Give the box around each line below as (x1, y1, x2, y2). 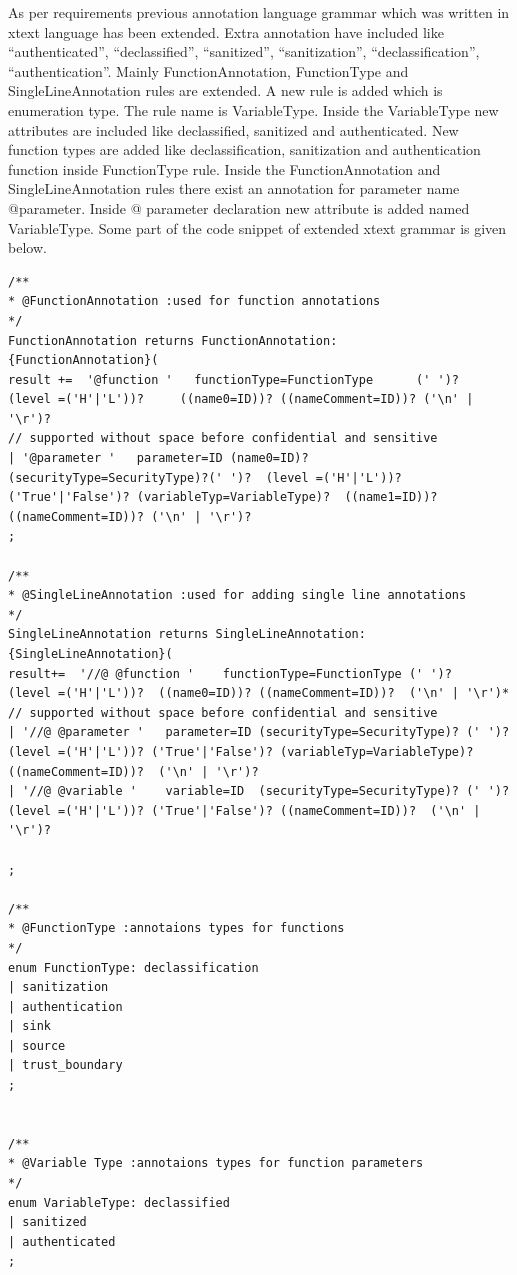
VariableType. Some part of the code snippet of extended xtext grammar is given (8, 217, 507, 238)
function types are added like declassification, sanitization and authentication (8, 139, 481, 160)
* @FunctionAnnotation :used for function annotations (8, 294, 381, 309)
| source (8, 1038, 66, 1053)
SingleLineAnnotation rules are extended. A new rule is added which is (8, 80, 443, 101)
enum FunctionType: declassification (8, 960, 259, 975)
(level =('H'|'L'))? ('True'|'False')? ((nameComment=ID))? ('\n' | (8, 803, 481, 818)
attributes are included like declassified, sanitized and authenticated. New (8, 119, 459, 140)
